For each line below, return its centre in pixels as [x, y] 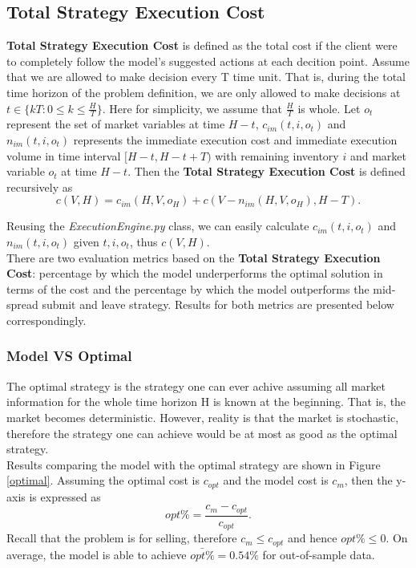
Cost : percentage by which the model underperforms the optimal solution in [195, 273]
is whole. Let [329, 108]
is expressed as [65, 496]
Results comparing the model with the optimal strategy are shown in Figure [194, 464]
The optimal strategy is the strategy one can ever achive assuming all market [196, 385]
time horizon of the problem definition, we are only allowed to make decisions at [204, 92]
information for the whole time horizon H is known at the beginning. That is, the [206, 402]
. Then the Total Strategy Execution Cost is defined [267, 171]
